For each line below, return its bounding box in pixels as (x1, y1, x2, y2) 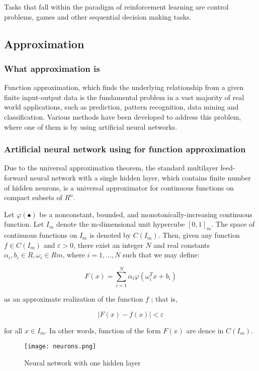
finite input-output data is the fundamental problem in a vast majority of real (4, 91, 244, 102)
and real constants (153, 239, 210, 250)
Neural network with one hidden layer (24, 357, 141, 367)
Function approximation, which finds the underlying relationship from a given (4, 82, 244, 92)
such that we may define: (123, 249, 200, 260)
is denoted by (90, 230, 131, 240)
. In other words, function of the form (45, 325, 161, 335)
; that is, (151, 294, 178, 304)
